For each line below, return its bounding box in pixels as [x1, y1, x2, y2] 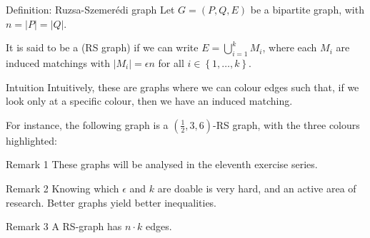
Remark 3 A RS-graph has [6, 219, 122, 234]
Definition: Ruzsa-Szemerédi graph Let [6, 2, 175, 16]
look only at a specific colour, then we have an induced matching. [6, 93, 293, 108]
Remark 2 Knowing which [6, 180, 119, 195]
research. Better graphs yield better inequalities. [6, 195, 217, 209]
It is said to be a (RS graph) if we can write [6, 40, 199, 55]
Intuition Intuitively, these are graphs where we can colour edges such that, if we [6, 79, 359, 94]
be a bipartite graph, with [250, 2, 364, 16]
